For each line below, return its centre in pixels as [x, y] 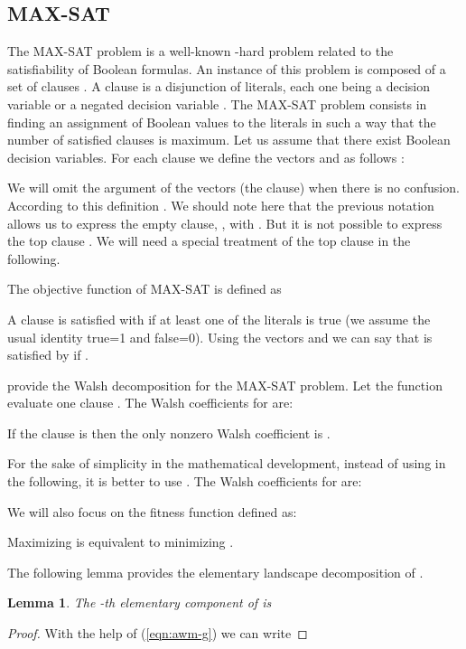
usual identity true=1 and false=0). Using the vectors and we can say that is [220, 337]
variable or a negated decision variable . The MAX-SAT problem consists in [217, 103]
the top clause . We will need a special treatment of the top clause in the [209, 241]
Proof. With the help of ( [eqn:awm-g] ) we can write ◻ [158, 633]
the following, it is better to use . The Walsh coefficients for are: [185, 481]
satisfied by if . [48, 355]
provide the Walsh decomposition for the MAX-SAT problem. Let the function [225, 385]
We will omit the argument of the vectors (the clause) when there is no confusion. [233, 188]
